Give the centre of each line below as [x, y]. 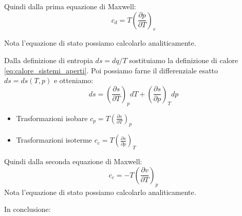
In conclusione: [27, 209]
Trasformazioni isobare [52, 118]
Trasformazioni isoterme [54, 140]
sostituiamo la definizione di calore [184, 60]
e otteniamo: [73, 80]
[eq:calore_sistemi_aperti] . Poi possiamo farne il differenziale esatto [111, 70]
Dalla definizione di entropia [49, 60]
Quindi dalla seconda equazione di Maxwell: [73, 161]
